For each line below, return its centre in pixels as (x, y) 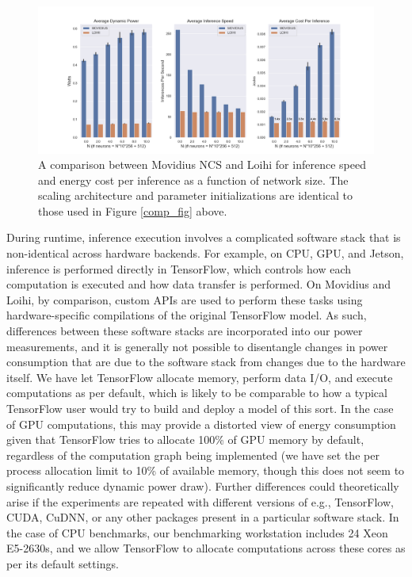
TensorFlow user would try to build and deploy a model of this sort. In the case (200, 408)
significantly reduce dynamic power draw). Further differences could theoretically (203, 485)
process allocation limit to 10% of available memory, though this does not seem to (206, 470)
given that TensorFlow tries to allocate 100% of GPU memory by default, (185, 439)
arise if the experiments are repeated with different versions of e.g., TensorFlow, (200, 501)
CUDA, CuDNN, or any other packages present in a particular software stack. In (203, 517)
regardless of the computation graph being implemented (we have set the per (193, 455)
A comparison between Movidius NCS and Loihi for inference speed (202, 164)
